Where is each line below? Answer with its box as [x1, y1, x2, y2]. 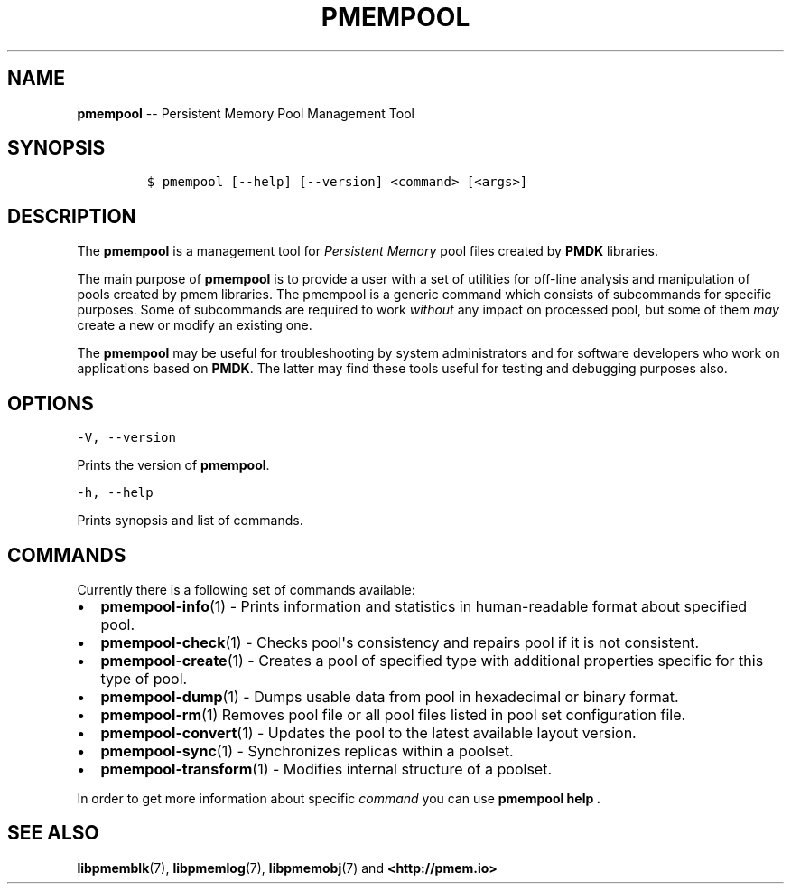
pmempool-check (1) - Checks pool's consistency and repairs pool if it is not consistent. [100, 633, 700, 652]
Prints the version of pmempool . [77, 457, 270, 474]
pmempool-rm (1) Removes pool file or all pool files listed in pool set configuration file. [100, 705, 686, 724]
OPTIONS [7, 391, 94, 415]
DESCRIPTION [7, 204, 136, 228]
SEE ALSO [7, 821, 99, 845]
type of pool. [100, 669, 188, 688]
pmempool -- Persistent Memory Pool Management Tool [77, 105, 414, 121]
